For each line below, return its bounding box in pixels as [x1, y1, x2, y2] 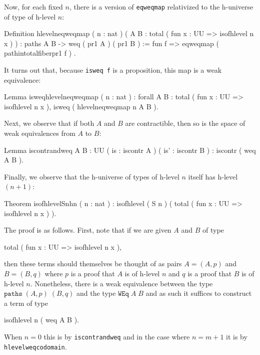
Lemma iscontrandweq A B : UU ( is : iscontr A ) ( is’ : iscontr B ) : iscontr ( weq [4, 144, 256, 155]
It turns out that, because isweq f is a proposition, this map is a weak [4, 65, 222, 75]
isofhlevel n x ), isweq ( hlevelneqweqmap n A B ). [4, 101, 158, 111]
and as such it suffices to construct [145, 288, 252, 298]
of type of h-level [4, 11, 56, 22]
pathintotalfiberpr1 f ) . [4, 48, 76, 58]
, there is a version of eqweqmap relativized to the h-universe [69, 2, 253, 12]
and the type [76, 288, 116, 298]
